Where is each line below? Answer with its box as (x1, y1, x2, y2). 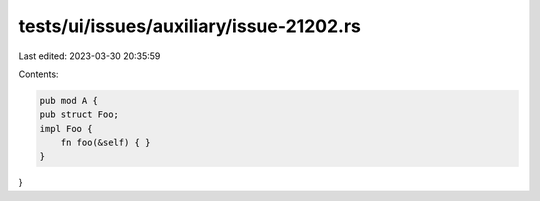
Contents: (18, 68, 59, 80)
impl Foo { (39, 123, 93, 134)
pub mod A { (39, 95, 99, 106)
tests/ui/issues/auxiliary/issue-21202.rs (18, 15, 362, 37)
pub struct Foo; (39, 109, 120, 120)
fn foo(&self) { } (60, 137, 151, 149)
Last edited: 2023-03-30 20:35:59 (18, 50, 161, 62)
